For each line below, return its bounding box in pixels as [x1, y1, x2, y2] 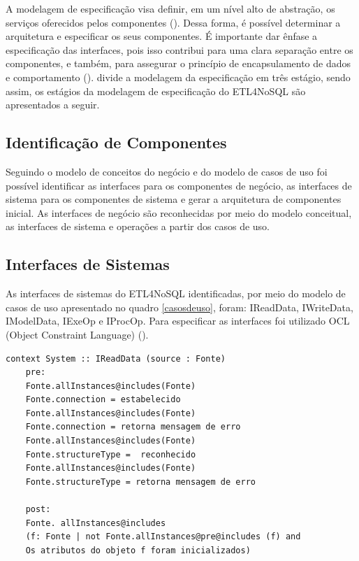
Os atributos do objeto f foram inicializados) [25, 545, 251, 555]
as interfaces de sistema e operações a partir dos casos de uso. [6, 219, 270, 234]
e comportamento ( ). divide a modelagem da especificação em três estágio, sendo [6, 69, 351, 84]
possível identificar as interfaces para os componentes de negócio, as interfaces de [6, 178, 352, 192]
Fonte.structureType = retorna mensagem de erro [25, 476, 256, 487]
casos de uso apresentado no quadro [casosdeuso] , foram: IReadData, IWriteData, [6, 299, 353, 314]
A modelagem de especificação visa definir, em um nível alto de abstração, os [6, 1, 335, 15]
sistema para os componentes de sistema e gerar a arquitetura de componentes [6, 192, 342, 206]
